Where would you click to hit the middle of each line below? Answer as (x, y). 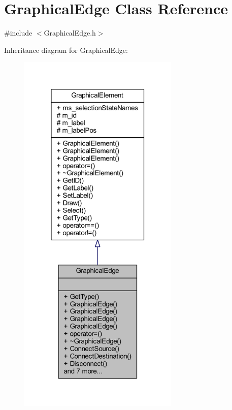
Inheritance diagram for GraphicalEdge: (66, 50)
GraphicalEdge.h (70, 33)
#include (18, 33)
